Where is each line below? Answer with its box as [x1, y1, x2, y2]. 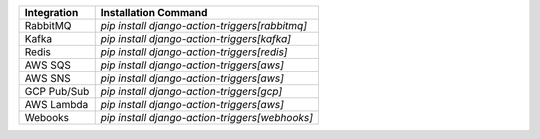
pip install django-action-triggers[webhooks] [100, 111, 314, 124]
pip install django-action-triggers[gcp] [100, 85, 283, 98]
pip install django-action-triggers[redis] [100, 45, 288, 59]
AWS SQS [24, 58, 72, 72]
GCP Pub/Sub [24, 85, 90, 98]
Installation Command [100, 6, 208, 19]
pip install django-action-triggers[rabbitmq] [100, 19, 307, 32]
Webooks [24, 111, 70, 124]
